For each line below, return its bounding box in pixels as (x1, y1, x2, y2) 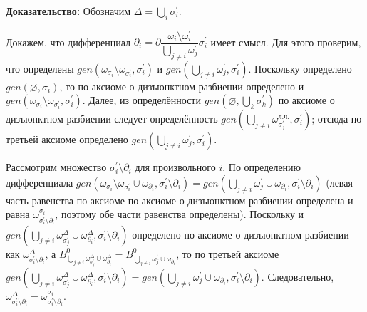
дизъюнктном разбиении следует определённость (6, 111, 218, 126)
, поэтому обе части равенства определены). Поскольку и (55, 207, 304, 222)
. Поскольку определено (248, 61, 352, 76)
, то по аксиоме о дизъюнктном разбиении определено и (59, 78, 304, 93)
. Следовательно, (261, 269, 334, 284)
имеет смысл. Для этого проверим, (210, 34, 361, 49)
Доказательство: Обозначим (6, 4, 131, 18)
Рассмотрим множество (6, 160, 107, 175)
